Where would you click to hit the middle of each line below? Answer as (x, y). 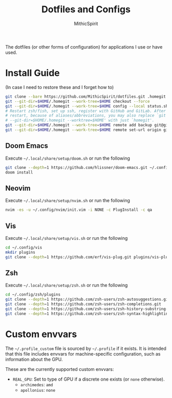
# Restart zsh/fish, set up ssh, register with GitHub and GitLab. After (86, 111)
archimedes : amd (37, 384)
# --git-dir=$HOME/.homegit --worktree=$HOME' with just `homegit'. (80, 120)
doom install (19, 172)
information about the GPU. (34, 359)
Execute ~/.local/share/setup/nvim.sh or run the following (68, 201)
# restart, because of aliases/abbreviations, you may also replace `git (86, 116)
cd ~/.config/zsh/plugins (33, 295)
